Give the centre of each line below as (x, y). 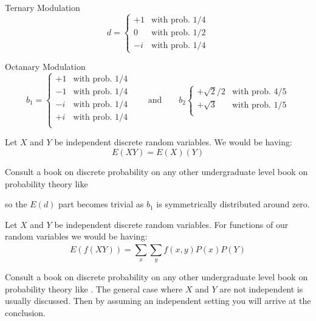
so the (16, 204)
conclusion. (25, 312)
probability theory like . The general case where (94, 288)
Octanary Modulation (45, 67)
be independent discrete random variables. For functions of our (171, 224)
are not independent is (261, 288)
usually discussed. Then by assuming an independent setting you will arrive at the (158, 301)
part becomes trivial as (101, 204)
